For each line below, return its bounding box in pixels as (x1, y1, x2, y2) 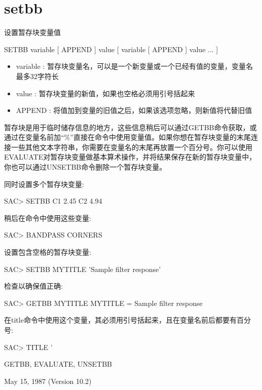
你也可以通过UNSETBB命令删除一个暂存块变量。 (4, 162, 167, 172)
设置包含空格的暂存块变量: (4, 247, 91, 257)
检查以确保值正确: (4, 281, 63, 291)
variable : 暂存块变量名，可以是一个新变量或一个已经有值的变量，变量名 (16, 61, 253, 71)
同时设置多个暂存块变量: (4, 178, 84, 189)
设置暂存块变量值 (4, 27, 61, 37)
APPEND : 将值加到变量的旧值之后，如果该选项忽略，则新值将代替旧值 (16, 105, 252, 115)
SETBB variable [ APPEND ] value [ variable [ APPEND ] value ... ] (4, 44, 218, 54)
